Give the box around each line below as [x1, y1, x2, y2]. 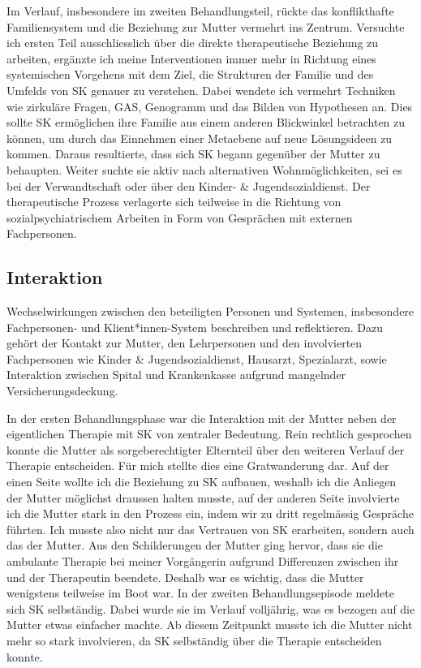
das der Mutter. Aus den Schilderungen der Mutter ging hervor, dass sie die [6, 537, 383, 554]
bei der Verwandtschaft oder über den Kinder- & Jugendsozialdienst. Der [6, 177, 371, 194]
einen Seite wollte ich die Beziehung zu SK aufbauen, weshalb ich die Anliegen [6, 473, 397, 490]
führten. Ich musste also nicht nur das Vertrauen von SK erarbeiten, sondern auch [6, 520, 415, 537]
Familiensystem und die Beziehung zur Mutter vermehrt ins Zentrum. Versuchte [6, 18, 405, 35]
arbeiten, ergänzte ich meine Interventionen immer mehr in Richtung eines [6, 50, 376, 67]
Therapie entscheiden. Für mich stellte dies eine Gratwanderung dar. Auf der [6, 457, 389, 474]
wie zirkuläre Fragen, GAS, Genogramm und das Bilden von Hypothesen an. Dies [6, 97, 413, 114]
